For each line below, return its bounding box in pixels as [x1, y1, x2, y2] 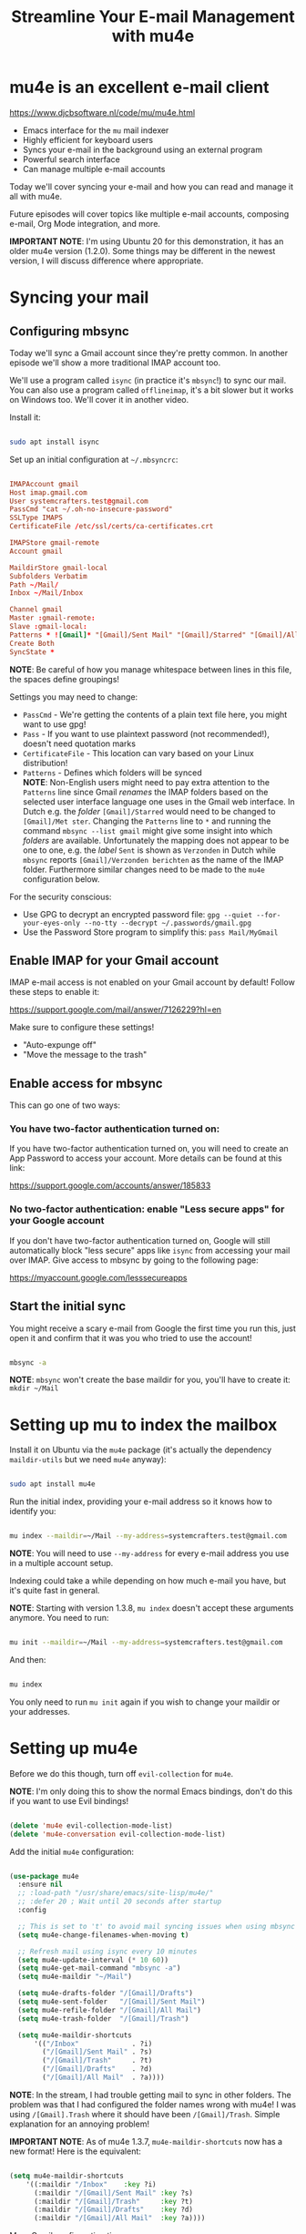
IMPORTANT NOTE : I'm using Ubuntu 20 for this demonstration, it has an [9, 235, 284, 247]
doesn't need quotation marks [22, 738, 137, 749]
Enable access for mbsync [9, 1075, 163, 1091]
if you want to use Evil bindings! [9, 1795, 129, 1806]
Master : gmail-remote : [9, 613, 96, 623]
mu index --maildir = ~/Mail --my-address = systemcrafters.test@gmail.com [9, 1532, 287, 1541]
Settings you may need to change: [9, 691, 138, 702]
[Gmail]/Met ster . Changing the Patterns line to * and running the [22, 815, 271, 826]
